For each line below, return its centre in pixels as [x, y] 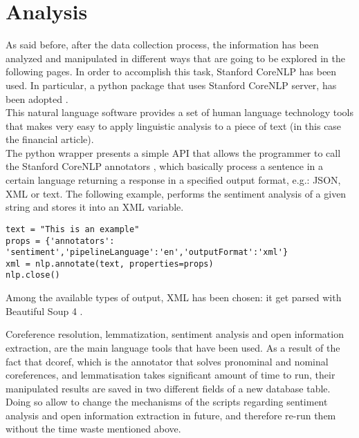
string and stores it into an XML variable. [95, 207]
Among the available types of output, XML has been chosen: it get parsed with [174, 297]
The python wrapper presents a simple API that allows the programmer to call [173, 152]
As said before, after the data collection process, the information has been [162, 45]
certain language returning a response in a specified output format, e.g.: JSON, [173, 180]
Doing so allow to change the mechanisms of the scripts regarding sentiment [167, 402]
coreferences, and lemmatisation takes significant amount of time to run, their [171, 375]
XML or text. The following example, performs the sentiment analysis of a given [176, 193]
